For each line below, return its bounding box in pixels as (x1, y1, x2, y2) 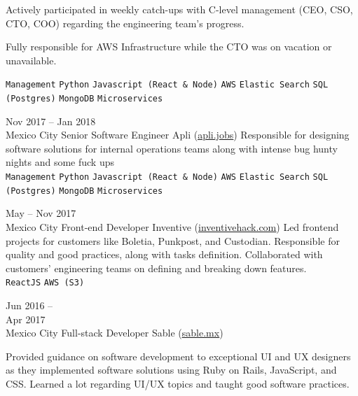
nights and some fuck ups (6, 155, 115, 169)
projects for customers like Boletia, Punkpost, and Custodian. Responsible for (6, 233, 340, 248)
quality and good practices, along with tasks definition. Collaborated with (6, 247, 323, 262)
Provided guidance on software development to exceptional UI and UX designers (6, 348, 351, 363)
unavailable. (6, 52, 57, 67)
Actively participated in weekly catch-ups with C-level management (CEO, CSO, (6, 2, 353, 16)
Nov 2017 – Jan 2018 (6, 113, 96, 128)
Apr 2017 (6, 311, 46, 326)
